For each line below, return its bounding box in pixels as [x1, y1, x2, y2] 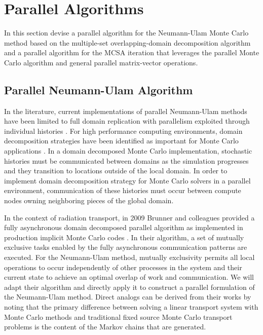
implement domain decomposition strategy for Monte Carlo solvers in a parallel [4, 175, 251, 185]
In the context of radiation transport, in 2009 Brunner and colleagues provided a [4, 212, 255, 222]
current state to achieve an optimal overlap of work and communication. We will [4, 272, 254, 282]
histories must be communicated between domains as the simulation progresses [4, 155, 249, 166]
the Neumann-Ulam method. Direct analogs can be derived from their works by [4, 291, 251, 302]
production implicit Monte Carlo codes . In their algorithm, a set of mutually [4, 232, 244, 242]
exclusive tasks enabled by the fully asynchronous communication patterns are [4, 242, 247, 252]
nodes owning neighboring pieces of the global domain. [4, 195, 174, 206]
